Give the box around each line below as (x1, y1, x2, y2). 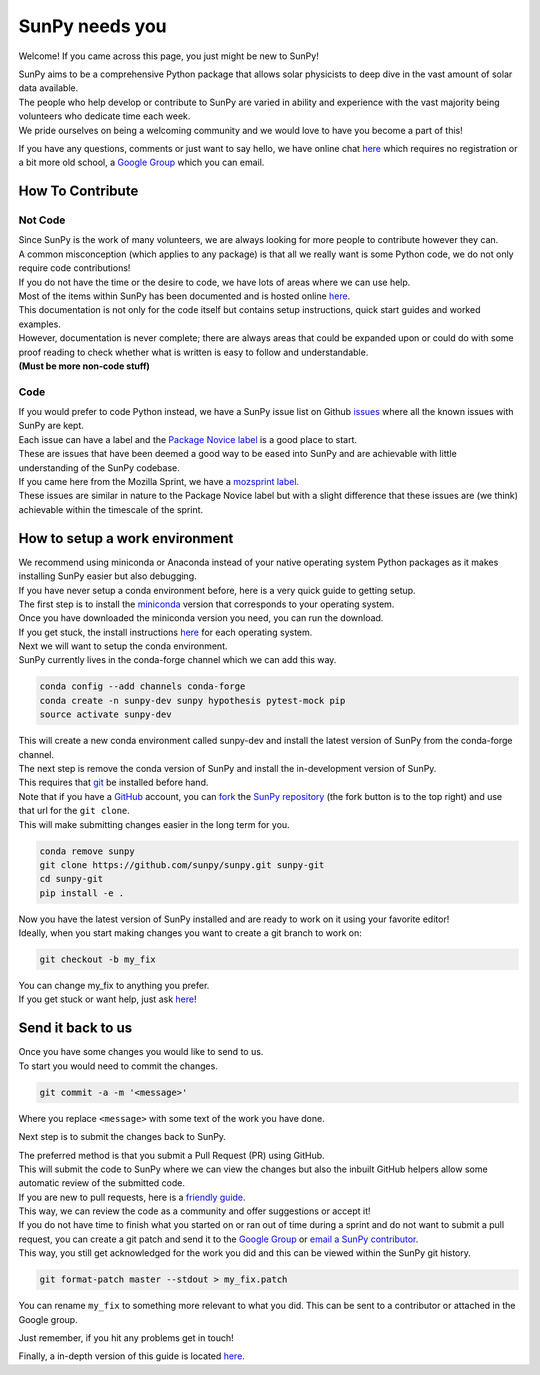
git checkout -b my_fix (39, 954, 157, 965)
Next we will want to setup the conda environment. (18, 640, 228, 652)
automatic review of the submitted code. (18, 1177, 185, 1189)
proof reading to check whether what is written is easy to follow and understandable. (18, 346, 369, 358)
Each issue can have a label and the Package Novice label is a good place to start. (18, 433, 358, 445)
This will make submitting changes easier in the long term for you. (18, 818, 290, 830)
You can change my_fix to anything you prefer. (18, 980, 210, 992)
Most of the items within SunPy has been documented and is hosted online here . (18, 290, 351, 302)
